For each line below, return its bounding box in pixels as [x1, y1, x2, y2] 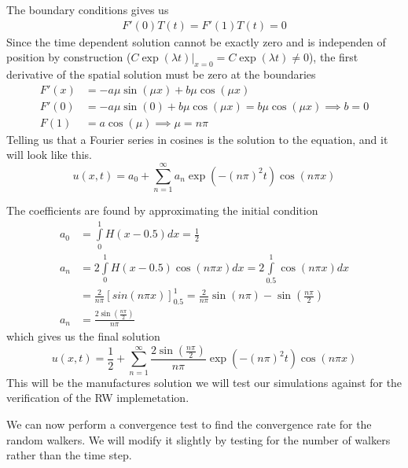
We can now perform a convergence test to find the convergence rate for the [6, 415, 372, 432]
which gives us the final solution [6, 328, 160, 345]
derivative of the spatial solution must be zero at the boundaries [6, 66, 316, 83]
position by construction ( [6, 49, 131, 65]
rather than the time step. [6, 447, 132, 463]
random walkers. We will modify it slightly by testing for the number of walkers [6, 431, 391, 448]
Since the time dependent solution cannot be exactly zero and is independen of [6, 33, 386, 50]
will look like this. [6, 146, 92, 163]
